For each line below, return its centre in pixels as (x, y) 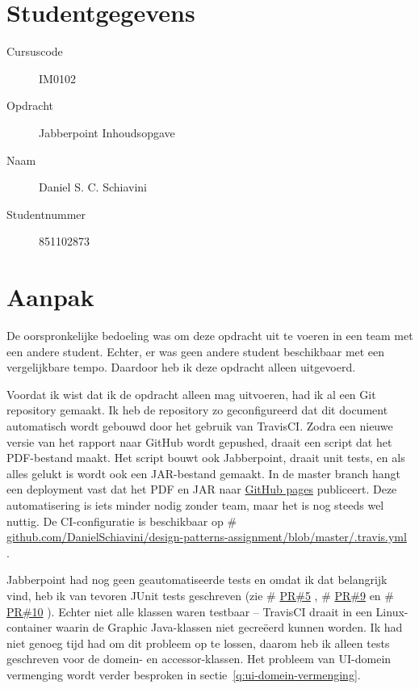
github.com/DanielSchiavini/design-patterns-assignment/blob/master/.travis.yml (207, 537)
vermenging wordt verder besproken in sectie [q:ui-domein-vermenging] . (184, 674)
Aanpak (50, 297)
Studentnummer (46, 214)
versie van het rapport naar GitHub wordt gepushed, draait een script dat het (199, 441)
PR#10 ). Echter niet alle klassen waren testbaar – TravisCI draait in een (189, 611)
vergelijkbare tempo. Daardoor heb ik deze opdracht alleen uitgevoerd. (181, 367)
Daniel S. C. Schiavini (93, 187)
